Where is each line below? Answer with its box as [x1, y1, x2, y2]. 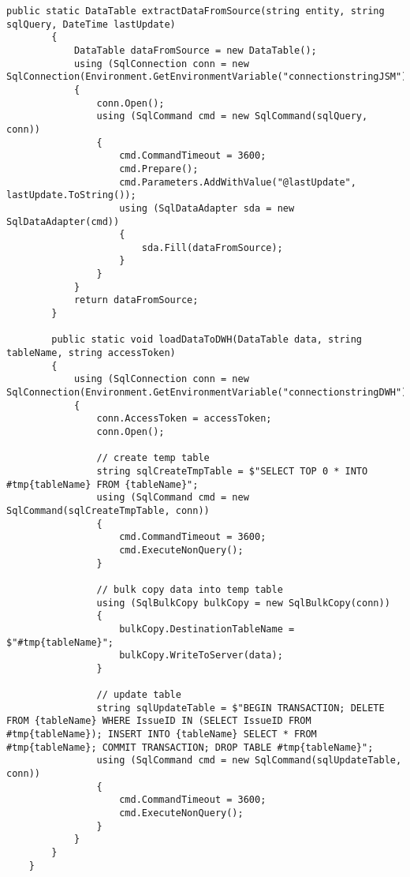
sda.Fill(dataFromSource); [141, 242, 283, 253]
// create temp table [96, 452, 210, 464]
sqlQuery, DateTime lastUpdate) [6, 18, 176, 30]
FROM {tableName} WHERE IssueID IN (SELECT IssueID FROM [6, 715, 311, 727]
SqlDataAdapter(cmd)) [6, 216, 120, 227]
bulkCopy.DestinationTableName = [119, 623, 295, 635]
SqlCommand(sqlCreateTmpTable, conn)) [6, 504, 210, 516]
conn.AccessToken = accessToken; [96, 413, 272, 425]
